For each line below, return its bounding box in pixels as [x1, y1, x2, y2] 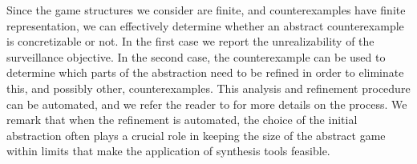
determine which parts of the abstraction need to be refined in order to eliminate [6, 64, 404, 81]
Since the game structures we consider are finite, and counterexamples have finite [6, 2, 406, 18]
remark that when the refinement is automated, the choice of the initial [6, 111, 358, 128]
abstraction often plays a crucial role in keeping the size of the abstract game [6, 126, 386, 143]
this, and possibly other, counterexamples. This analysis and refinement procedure [6, 79, 411, 96]
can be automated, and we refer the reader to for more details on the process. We [6, 95, 407, 112]
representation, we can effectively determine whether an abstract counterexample [6, 17, 404, 34]
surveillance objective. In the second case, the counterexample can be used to [6, 48, 386, 65]
